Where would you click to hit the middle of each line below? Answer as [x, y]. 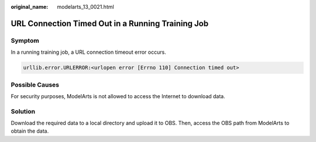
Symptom [25, 40]
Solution [23, 111]
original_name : [30, 7]
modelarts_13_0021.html [85, 7]
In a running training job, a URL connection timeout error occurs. [88, 52]
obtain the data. [30, 131]
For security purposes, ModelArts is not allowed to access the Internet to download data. [118, 96]
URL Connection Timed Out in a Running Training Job [110, 23]
